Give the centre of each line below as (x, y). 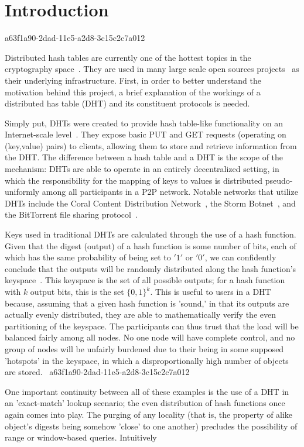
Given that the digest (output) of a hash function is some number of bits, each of (151, 245)
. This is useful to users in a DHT (211, 291)
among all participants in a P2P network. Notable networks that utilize (170, 192)
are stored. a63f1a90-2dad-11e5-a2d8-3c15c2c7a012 (97, 372)
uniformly (22, 192)
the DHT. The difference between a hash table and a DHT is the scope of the (144, 157)
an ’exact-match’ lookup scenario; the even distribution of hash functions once (145, 403)
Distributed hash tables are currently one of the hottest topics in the (128, 57)
